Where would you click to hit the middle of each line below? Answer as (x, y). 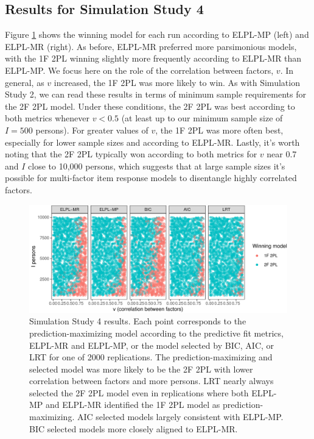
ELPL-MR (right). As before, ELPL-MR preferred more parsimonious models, (151, 46)
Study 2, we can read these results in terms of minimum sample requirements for (155, 94)
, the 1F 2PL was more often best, (219, 130)
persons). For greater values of (92, 130)
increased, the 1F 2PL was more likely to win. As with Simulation (177, 82)
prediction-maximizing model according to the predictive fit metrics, (156, 333)
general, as (25, 82)
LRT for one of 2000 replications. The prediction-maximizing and (151, 357)
